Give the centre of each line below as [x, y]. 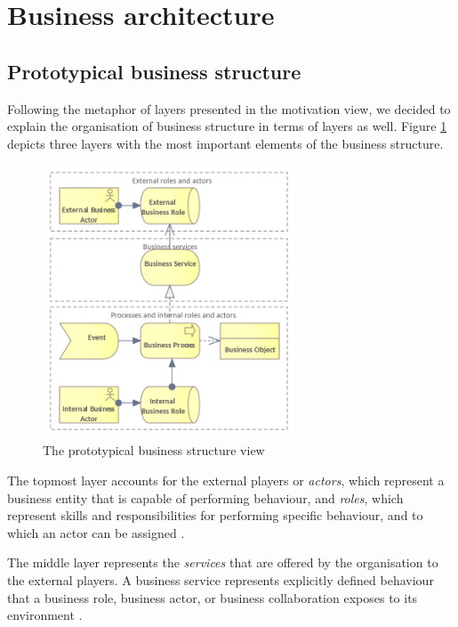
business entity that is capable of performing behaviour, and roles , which [205, 497]
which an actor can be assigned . [96, 532]
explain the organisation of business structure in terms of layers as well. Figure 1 [227, 126]
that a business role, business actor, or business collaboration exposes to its [213, 597]
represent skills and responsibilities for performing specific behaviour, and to [215, 515]
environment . [45, 615]
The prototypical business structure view [154, 450]
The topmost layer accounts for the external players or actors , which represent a [226, 480]
